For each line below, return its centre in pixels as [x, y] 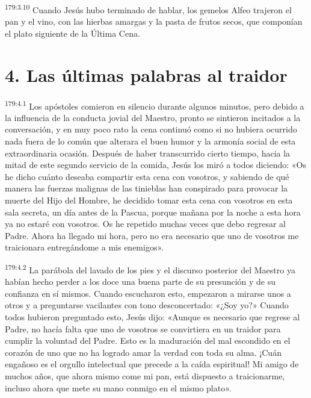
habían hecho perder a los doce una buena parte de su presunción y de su [140, 281]
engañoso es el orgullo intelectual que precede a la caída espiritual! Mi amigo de [152, 364]
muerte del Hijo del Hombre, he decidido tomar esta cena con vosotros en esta [149, 200]
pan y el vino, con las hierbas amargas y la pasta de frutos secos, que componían [154, 21]
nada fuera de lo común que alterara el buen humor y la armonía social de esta [150, 141]
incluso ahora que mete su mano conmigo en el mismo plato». [118, 387]
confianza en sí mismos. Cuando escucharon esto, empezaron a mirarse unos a [148, 293]
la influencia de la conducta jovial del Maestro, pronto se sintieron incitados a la [153, 117]
